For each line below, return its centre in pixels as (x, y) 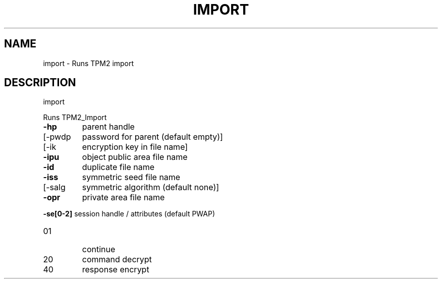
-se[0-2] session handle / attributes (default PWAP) (129, 214)
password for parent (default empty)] (152, 137)
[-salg (54, 187)
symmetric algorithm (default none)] (151, 187)
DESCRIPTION (40, 83)
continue (99, 249)
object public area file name (135, 157)
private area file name (123, 197)
